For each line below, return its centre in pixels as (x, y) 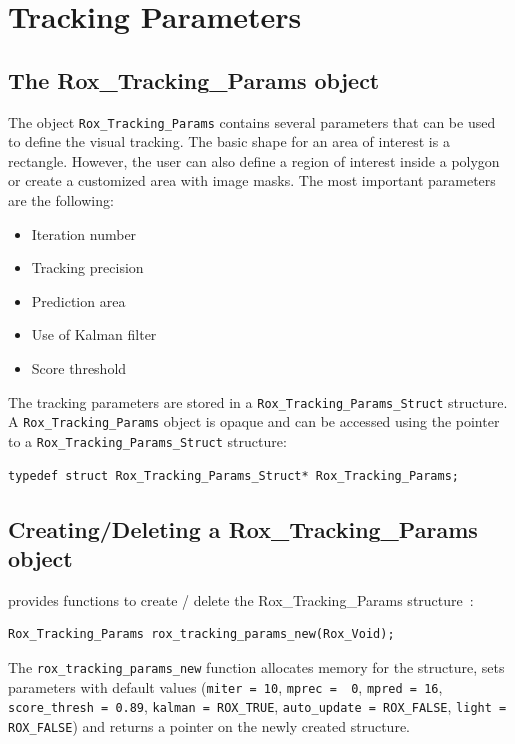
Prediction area (78, 300)
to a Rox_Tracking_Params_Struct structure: (147, 440)
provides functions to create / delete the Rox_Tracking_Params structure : (241, 599)
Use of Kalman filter (94, 334)
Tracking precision (87, 267)
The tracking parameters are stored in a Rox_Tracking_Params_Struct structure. (258, 401)
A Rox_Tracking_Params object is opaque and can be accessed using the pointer (254, 421)
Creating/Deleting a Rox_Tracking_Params (243, 528)
